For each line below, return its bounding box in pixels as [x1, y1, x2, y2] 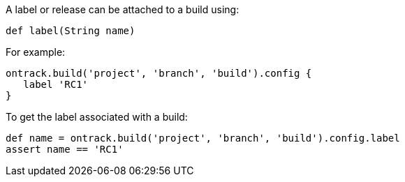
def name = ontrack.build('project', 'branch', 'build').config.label [6, 132, 400, 144]
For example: [6, 46, 66, 58]
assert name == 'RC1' [6, 144, 124, 155]
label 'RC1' [23, 79, 89, 90]
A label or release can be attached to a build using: [6, 3, 240, 15]
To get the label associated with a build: [6, 111, 188, 123]
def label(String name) [6, 25, 135, 36]
